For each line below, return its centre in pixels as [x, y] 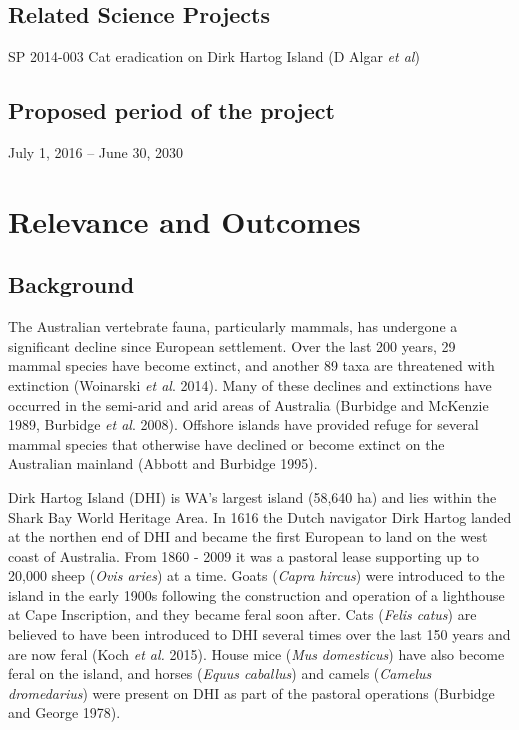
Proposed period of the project [171, 110]
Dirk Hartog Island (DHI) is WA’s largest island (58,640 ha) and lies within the [252, 496]
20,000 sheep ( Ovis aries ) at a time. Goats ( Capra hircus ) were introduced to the [256, 575]
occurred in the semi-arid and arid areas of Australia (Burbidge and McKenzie [248, 404]
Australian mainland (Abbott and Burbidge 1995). [163, 463]
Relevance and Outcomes [184, 220]
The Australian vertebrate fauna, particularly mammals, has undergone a [233, 326]
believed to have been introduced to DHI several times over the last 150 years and [259, 634]
